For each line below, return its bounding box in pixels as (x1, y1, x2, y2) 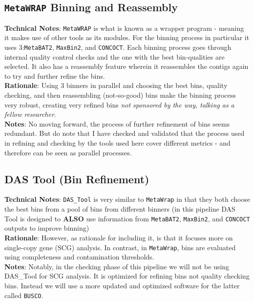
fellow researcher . (4, 109, 56, 119)
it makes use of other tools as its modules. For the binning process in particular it (4, 32, 250, 43)
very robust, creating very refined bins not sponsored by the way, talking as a (4, 99, 234, 109)
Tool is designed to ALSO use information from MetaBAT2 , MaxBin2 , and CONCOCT (4, 213, 250, 223)
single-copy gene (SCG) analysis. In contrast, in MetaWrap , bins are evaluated (4, 242, 236, 252)
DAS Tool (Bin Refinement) (4, 171, 149, 186)
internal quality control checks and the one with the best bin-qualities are (4, 51, 225, 62)
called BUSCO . (4, 290, 43, 300)
